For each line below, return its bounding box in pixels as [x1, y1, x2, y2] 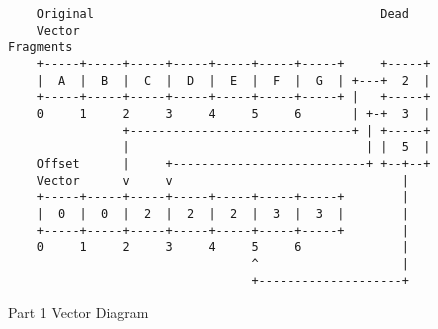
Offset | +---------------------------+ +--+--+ [36, 156, 431, 171]
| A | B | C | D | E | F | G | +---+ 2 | [36, 73, 431, 88]
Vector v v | [36, 173, 409, 188]
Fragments [8, 40, 73, 55]
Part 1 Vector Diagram [8, 302, 149, 323]
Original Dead [36, 7, 409, 21]
